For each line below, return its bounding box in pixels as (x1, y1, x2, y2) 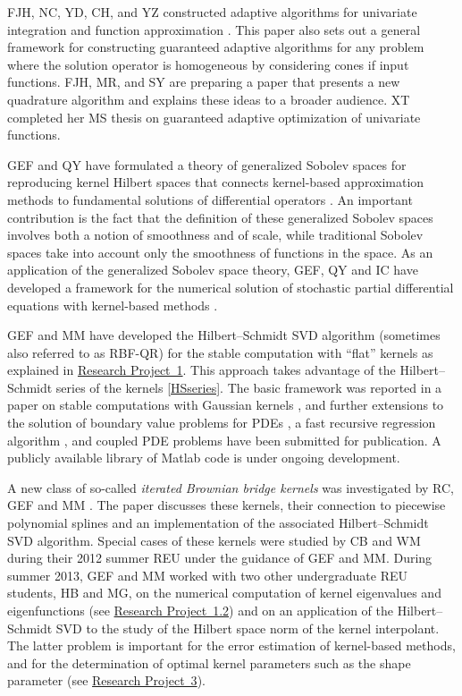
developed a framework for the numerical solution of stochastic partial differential (7, 277, 454, 296)
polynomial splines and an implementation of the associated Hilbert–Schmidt (7, 514, 429, 532)
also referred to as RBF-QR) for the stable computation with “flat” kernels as (7, 343, 433, 361)
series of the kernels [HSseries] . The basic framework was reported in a (55, 378, 442, 396)
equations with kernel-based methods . (7, 295, 218, 314)
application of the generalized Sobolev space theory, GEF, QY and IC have (7, 260, 418, 279)
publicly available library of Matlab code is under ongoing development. (7, 448, 400, 467)
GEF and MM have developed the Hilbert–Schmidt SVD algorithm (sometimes (7, 326, 441, 344)
